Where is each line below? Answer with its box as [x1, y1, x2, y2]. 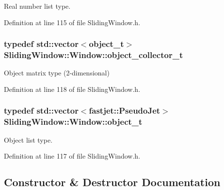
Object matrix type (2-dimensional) [4, 68, 110, 78]
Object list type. [4, 134, 53, 145]
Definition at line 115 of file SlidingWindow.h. [4, 17, 141, 27]
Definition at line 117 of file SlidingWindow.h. [4, 151, 141, 161]
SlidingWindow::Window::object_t [4, 116, 143, 128]
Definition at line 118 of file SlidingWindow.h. [4, 84, 141, 94]
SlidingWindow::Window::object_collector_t [4, 49, 183, 61]
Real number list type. [4, 1, 71, 11]
